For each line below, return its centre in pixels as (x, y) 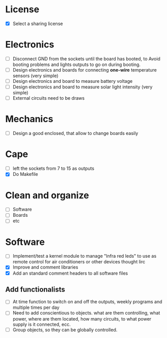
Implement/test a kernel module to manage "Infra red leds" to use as (85, 256)
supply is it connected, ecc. (41, 324)
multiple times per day (36, 307)
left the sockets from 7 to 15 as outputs (53, 168)
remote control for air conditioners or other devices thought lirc (79, 262)
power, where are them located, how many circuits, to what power (82, 319)
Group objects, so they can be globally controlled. (65, 330)
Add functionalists (35, 289)
